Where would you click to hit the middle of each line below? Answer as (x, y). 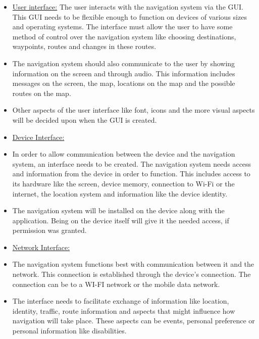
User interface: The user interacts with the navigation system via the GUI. (128, 7)
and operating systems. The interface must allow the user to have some (122, 27)
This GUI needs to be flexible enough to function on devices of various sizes (129, 16)
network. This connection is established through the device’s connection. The (132, 274)
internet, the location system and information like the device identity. (120, 193)
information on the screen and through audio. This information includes (124, 73)
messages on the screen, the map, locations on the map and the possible (124, 83)
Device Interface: (38, 137)
